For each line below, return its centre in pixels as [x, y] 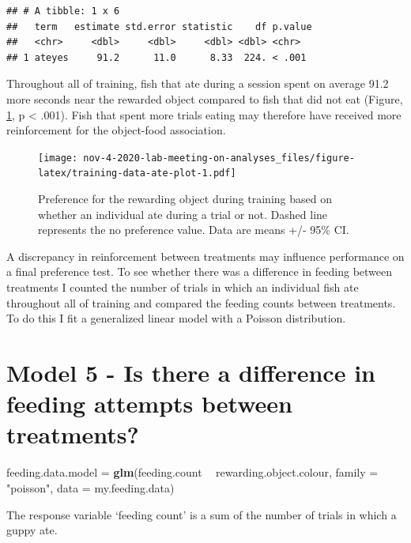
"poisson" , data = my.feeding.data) [90, 487]
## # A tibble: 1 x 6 [63, 11]
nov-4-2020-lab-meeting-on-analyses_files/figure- [219, 158]
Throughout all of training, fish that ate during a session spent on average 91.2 [198, 83]
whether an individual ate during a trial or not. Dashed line [183, 214]
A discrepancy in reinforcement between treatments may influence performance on [205, 256]
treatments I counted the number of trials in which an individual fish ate [183, 287]
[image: [58, 158]
